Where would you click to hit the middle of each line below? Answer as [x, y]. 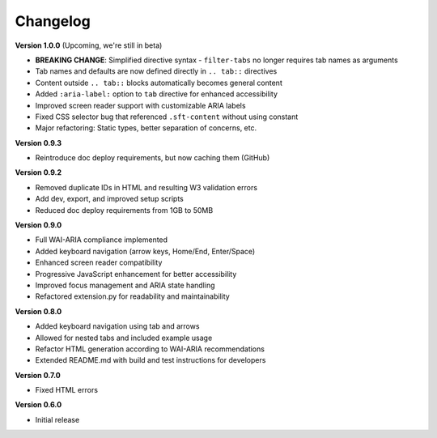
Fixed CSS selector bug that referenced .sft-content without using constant [167, 117]
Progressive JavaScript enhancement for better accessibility [136, 274]
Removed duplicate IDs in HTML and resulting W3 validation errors [146, 187]
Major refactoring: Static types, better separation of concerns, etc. [146, 128]
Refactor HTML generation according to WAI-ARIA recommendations [150, 349]
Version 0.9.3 [38, 142]
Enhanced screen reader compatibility [99, 262]
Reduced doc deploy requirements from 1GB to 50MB [124, 210]
